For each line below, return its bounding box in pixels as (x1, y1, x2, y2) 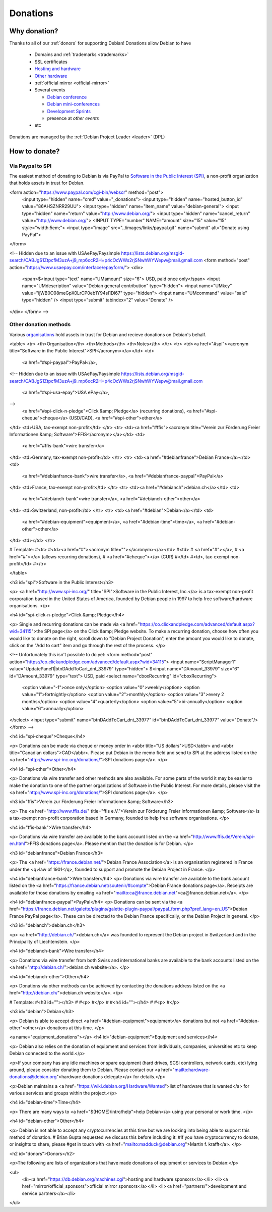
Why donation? (9, 27, 58, 35)
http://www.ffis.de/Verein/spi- (193, 833, 255, 839)
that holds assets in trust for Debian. (9, 180, 85, 186)
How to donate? (9, 147, 60, 155)
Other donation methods (9, 321, 71, 328)
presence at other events (47, 115, 99, 121)
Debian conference (47, 94, 87, 100)
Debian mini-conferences (47, 101, 100, 107)
